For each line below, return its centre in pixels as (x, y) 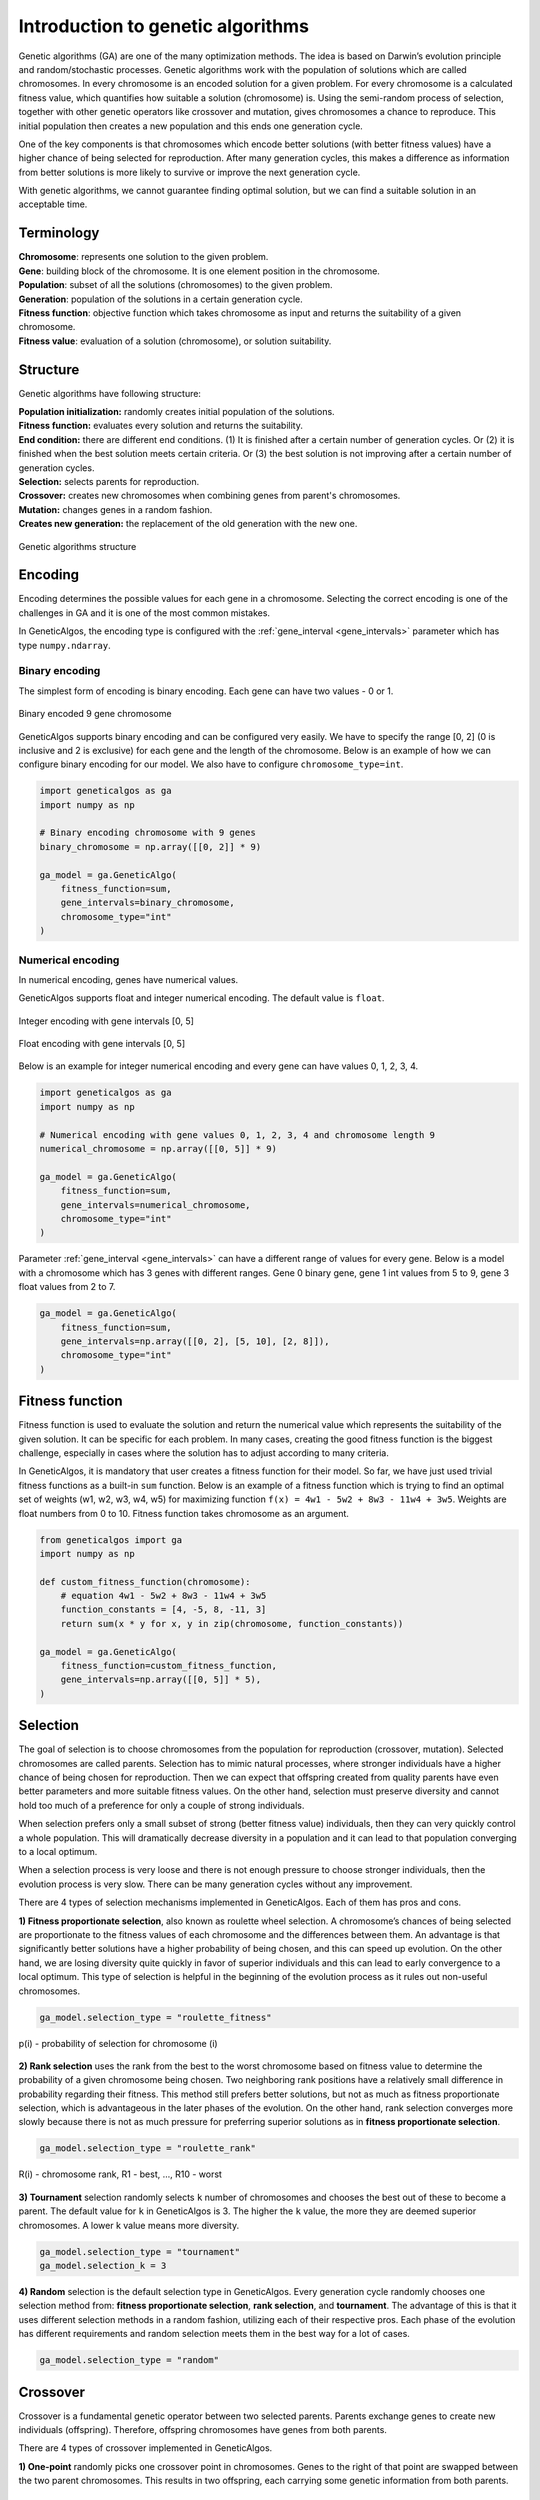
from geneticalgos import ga (111, 1539)
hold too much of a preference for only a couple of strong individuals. (161, 1805)
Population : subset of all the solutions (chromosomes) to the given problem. (176, 285)
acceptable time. (53, 204)
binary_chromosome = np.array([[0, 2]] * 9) (150, 846)
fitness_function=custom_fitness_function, (168, 1666)
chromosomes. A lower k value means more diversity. (129, 2225)
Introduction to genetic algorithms (164, 26)
